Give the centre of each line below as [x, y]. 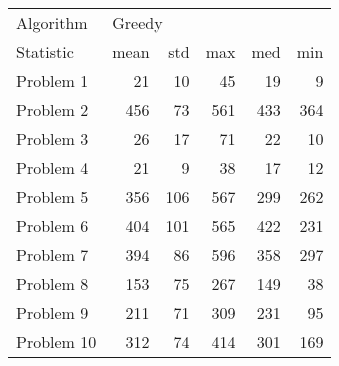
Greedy [137, 22]
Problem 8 [52, 283]
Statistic [45, 51]
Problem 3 [52, 138]
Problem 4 [52, 167]
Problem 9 [52, 312]
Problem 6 [52, 225]
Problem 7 [52, 254]
